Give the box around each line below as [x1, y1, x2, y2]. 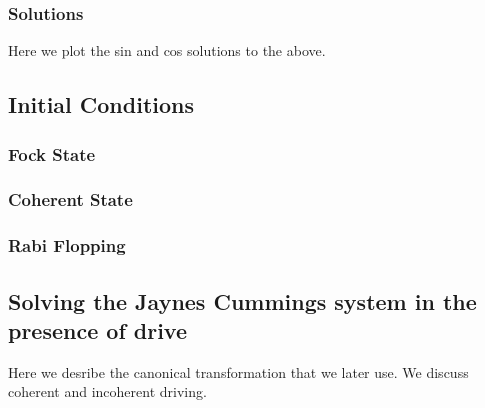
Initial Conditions [8, 89, 195, 120]
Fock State [8, 141, 96, 166]
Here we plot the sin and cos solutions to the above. [8, 40, 326, 61]
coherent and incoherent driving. [8, 381, 207, 402]
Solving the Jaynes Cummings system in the [8, 285, 477, 316]
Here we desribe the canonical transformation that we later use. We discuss [8, 361, 469, 382]
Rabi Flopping [8, 233, 126, 258]
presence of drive [8, 314, 188, 345]
